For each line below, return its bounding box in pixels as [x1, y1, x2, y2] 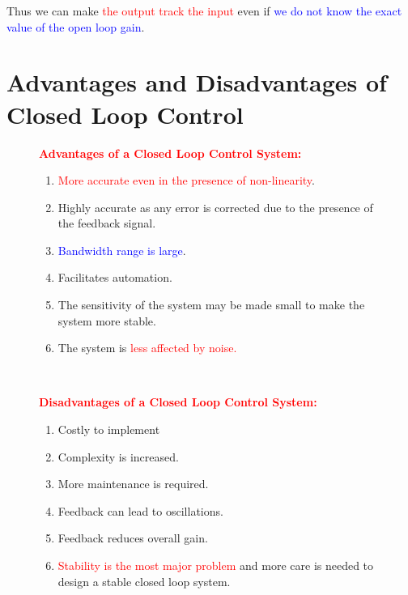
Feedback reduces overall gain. [57, 529, 208, 546]
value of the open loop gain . [6, 18, 145, 35]
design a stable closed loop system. [57, 572, 231, 589]
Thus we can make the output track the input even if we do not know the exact [6, 2, 402, 19]
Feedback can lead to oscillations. [57, 502, 223, 519]
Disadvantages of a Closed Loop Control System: [39, 393, 317, 410]
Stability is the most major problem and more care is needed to [57, 557, 374, 573]
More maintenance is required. [57, 475, 209, 492]
